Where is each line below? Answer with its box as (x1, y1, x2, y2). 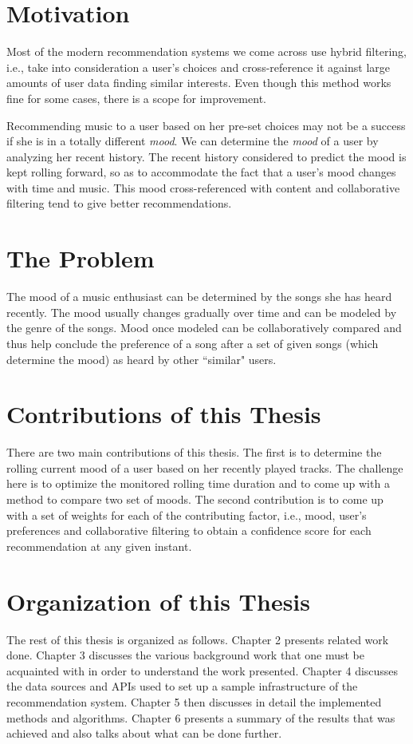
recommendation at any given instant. (6, 537, 192, 554)
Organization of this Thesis (6, 584, 310, 617)
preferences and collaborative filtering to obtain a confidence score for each (6, 522, 372, 539)
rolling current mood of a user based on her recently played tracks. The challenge (6, 459, 403, 476)
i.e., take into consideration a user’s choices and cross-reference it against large (6, 58, 390, 75)
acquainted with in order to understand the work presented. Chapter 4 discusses (6, 662, 399, 679)
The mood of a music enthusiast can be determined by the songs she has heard (6, 288, 392, 305)
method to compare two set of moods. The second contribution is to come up (6, 491, 383, 508)
